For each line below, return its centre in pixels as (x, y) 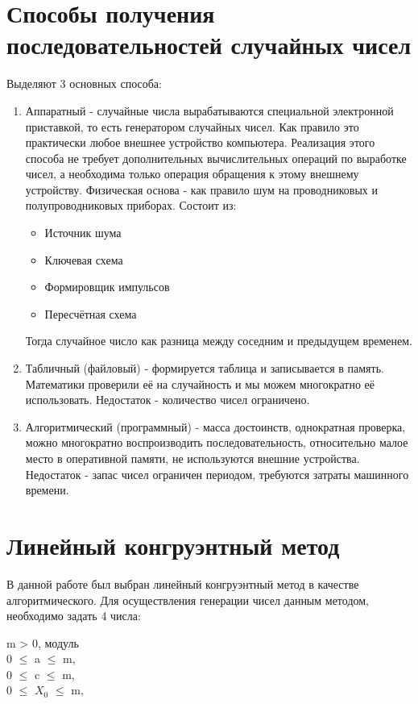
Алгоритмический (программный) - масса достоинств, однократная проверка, (215, 426)
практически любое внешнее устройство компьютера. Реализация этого (200, 142)
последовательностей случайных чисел (209, 45)
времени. (47, 490)
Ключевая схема (84, 259)
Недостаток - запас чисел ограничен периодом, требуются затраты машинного (217, 474)
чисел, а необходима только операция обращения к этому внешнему (192, 174)
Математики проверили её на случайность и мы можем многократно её (200, 383)
